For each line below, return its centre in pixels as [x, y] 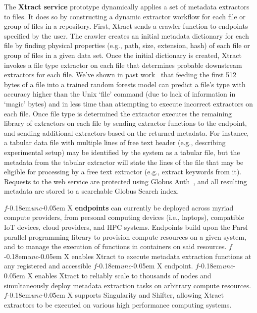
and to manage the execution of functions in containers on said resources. [115, 246]
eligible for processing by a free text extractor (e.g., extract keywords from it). [123, 172]
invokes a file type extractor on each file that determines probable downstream [123, 65]
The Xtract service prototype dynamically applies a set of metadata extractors [127, 6]
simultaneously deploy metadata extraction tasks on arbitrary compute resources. [128, 285]
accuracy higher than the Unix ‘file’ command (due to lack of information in [120, 94]
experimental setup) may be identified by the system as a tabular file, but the [122, 152]
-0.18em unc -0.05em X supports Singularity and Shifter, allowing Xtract [116, 295]
